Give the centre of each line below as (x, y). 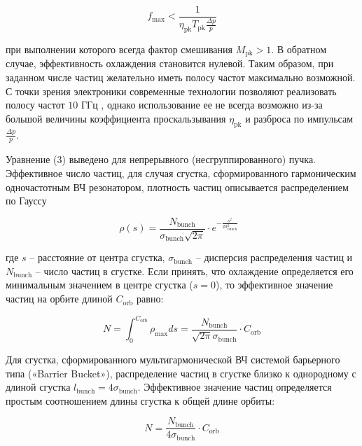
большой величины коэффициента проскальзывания (116, 118)
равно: (150, 299)
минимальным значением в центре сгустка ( (99, 285)
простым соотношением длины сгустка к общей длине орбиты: (140, 400)
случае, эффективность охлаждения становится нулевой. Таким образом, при (170, 63)
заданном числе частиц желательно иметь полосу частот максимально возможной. (181, 77)
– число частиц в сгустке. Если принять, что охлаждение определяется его (194, 271)
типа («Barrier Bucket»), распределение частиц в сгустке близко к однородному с (181, 373)
